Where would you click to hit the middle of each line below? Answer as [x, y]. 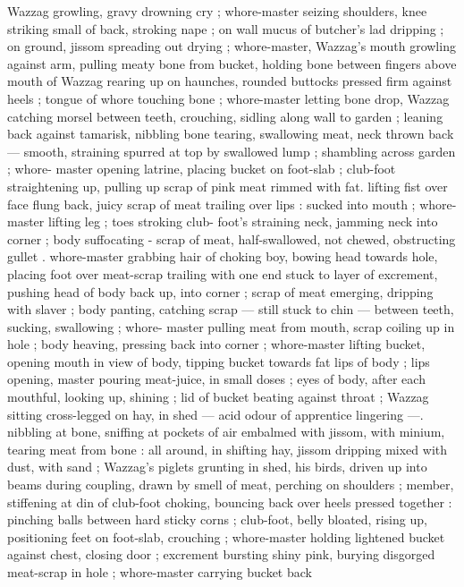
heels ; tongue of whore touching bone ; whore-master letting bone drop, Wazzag [228, 98]
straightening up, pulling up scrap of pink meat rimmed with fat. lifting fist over [228, 186]
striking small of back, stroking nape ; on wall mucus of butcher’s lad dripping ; [226, 28]
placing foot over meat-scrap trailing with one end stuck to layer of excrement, [223, 273]
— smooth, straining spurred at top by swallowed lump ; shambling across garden [232, 151]
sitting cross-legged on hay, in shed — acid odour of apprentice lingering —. [215, 414]
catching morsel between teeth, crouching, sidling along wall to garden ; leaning [225, 116]
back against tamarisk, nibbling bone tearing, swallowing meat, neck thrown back [231, 134]
